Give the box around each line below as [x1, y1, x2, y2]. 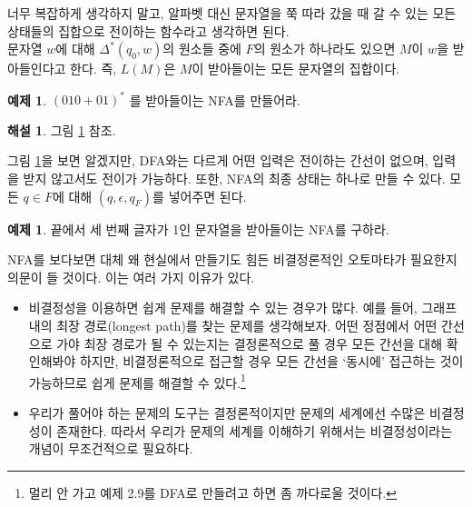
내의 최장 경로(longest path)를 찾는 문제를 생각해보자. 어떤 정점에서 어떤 [28, 316, 438, 335]
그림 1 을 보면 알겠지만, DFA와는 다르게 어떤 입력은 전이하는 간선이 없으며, [7, 151, 428, 170]
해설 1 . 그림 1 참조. [7, 120, 116, 139]
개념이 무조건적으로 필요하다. [28, 439, 193, 458]
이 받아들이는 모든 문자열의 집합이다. [192, 59, 400, 78]
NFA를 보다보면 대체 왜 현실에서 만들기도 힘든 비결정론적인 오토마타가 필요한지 [7, 250, 457, 269]
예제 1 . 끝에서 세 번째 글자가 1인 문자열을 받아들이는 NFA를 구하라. [7, 219, 389, 238]
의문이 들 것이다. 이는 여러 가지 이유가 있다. [7, 267, 255, 286]
